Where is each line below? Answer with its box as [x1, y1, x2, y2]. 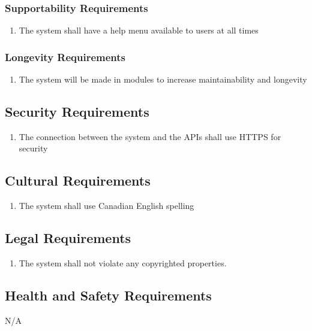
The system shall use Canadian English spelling [19, 199, 194, 212]
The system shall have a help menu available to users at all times [19, 24, 259, 37]
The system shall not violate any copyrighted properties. [19, 257, 227, 269]
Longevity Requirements [5, 49, 126, 64]
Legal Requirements [5, 229, 131, 247]
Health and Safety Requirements [5, 286, 212, 304]
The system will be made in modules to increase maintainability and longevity [19, 73, 307, 86]
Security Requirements [5, 102, 149, 121]
